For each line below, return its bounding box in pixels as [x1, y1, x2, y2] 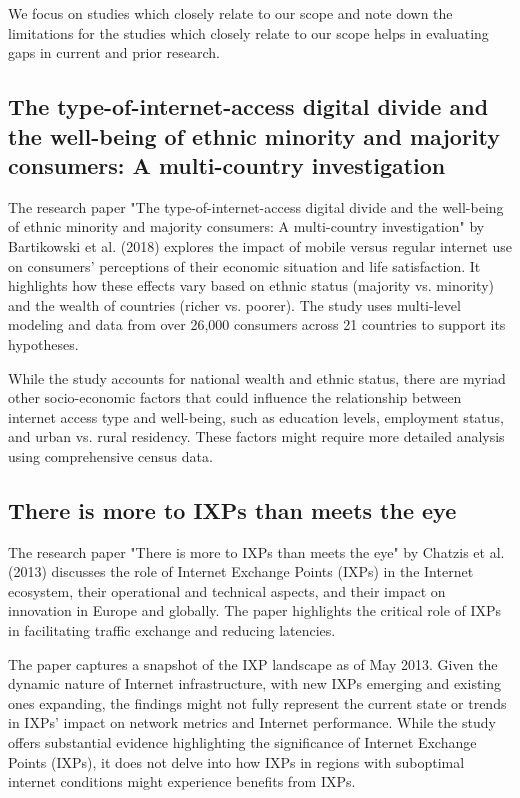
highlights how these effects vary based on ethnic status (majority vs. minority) [8, 275, 494, 296]
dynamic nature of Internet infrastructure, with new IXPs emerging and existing [8, 673, 502, 694]
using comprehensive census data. [8, 445, 213, 466]
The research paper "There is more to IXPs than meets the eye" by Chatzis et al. [8, 541, 505, 562]
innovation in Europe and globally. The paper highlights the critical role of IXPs [8, 600, 502, 621]
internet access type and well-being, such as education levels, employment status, [8, 406, 504, 427]
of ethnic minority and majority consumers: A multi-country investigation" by [8, 216, 485, 237]
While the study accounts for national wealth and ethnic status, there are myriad [8, 367, 506, 388]
